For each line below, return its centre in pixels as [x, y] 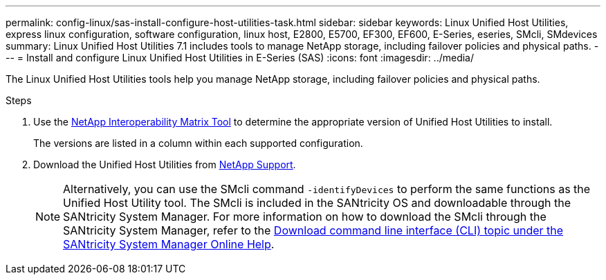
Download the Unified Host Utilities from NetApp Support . [165, 164]
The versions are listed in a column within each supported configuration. [198, 143]
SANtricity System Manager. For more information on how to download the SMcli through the [305, 217]
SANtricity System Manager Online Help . [169, 244]
